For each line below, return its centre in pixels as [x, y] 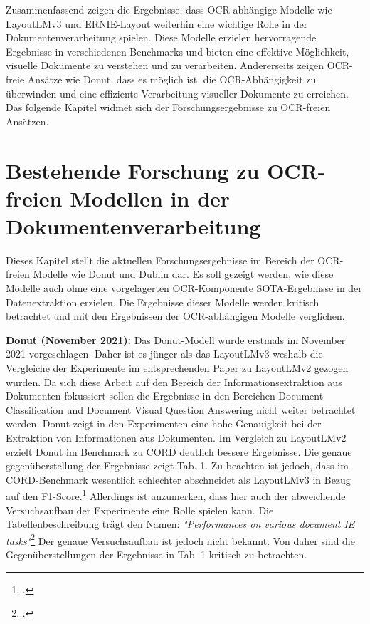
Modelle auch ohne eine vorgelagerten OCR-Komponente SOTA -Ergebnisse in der [184, 288]
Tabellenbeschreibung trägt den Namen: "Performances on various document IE [180, 524]
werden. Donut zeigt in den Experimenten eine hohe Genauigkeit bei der [164, 423]
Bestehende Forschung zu [133, 170]
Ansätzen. [27, 121]
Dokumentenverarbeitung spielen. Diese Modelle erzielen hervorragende [161, 37]
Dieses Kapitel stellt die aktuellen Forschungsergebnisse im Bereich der [160, 260]
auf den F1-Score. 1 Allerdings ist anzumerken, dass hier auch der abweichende [176, 495]
